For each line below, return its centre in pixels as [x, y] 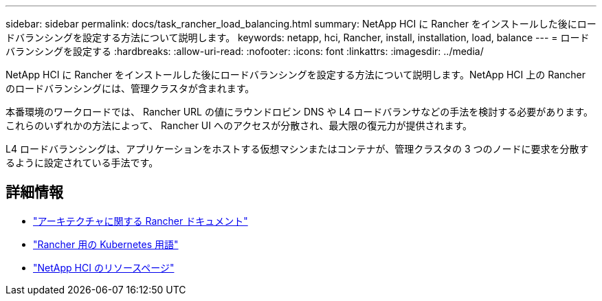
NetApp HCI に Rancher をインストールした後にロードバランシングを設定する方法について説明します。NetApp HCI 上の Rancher [296, 75]
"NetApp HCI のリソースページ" [104, 267]
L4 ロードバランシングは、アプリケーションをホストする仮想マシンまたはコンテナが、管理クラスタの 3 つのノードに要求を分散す [297, 149]
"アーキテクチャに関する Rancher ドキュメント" [141, 221]
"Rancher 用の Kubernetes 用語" [106, 244]
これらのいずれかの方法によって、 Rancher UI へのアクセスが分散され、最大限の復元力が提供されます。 [239, 125]
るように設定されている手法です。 [82, 163]
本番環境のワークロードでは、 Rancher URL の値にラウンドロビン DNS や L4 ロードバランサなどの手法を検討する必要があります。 [299, 112]
